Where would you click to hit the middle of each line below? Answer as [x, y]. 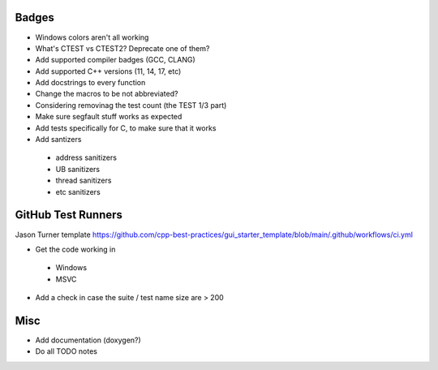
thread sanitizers [84, 181]
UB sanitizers [78, 169]
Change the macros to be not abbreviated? [107, 94]
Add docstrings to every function [90, 83]
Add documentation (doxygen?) [88, 340]
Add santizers [58, 140]
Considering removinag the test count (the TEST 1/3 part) [131, 105]
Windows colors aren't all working [92, 37]
